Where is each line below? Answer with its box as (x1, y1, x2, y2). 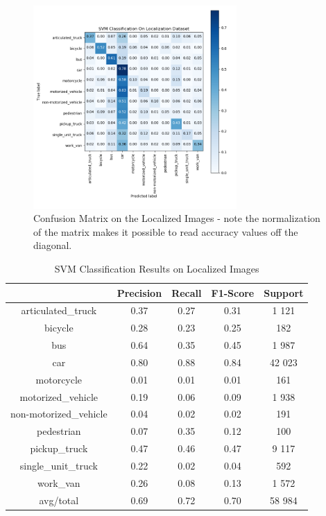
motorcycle (35, 372, 83, 386)
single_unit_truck (19, 458, 98, 472)
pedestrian (37, 424, 81, 438)
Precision (117, 285, 162, 300)
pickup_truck (30, 441, 88, 456)
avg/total (39, 492, 79, 507)
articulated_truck (21, 303, 97, 318)
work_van (37, 475, 80, 490)
